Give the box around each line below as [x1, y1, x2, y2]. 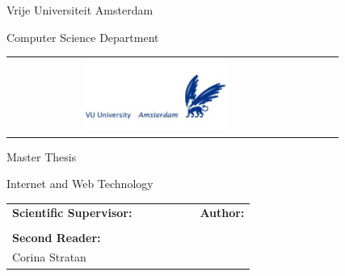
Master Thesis [6, 148, 77, 165]
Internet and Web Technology [6, 175, 154, 192]
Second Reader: [12, 228, 101, 245]
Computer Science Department [6, 28, 159, 45]
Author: [200, 204, 245, 221]
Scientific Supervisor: [12, 204, 133, 221]
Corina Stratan [12, 249, 86, 266]
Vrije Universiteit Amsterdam [6, 2, 154, 18]
